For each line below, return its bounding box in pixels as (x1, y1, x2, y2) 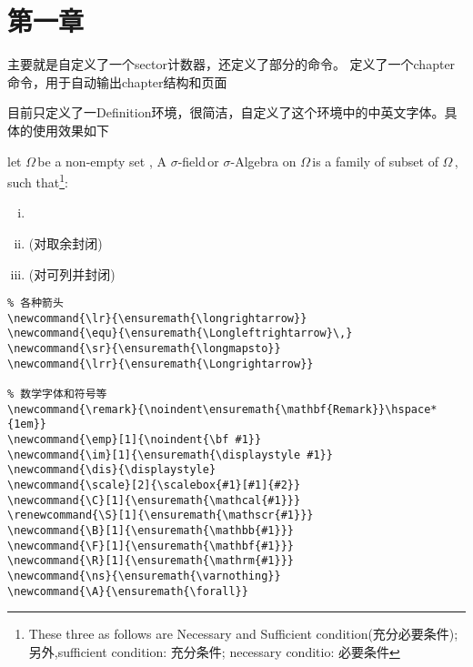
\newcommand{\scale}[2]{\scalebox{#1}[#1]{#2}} (7, 479, 301, 491)
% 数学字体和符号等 (7, 388, 107, 401)
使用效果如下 (32, 120, 109, 139)
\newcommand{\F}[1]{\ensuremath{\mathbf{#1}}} (7, 539, 294, 552)
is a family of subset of (312, 151, 438, 170)
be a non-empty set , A (37, 151, 166, 170)
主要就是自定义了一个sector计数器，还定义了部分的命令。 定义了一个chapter (7, 55, 456, 74)
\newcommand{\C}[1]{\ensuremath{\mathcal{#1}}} (7, 493, 301, 507)
